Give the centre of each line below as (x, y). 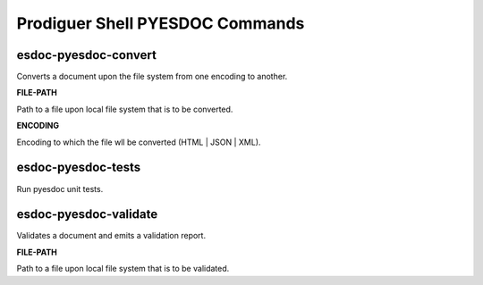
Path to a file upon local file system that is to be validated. (123, 269)
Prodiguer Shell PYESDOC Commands (161, 23)
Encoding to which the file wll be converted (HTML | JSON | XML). (139, 142)
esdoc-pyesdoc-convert (86, 55)
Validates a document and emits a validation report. (111, 236)
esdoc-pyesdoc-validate (87, 214)
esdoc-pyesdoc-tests (79, 168)
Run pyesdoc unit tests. (60, 189)
